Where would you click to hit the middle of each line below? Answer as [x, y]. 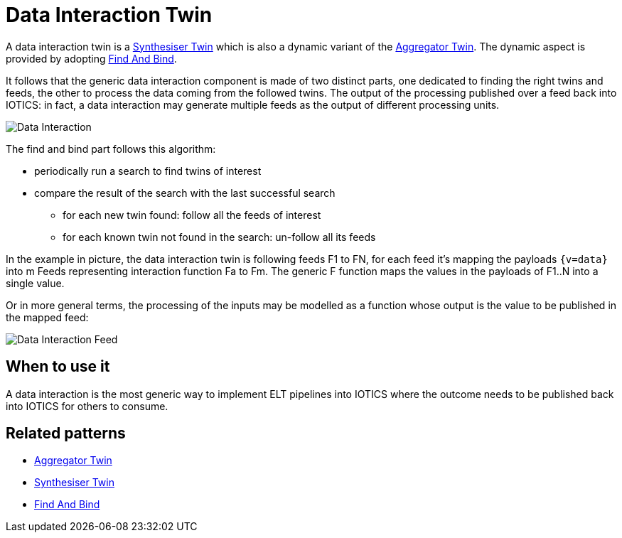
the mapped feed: [47, 317]
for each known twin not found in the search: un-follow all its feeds [219, 237]
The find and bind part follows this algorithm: [111, 149]
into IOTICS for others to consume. [87, 406]
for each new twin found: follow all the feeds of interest [192, 215]
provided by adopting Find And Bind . [91, 58]
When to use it [58, 367]
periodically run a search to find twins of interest [148, 171]
